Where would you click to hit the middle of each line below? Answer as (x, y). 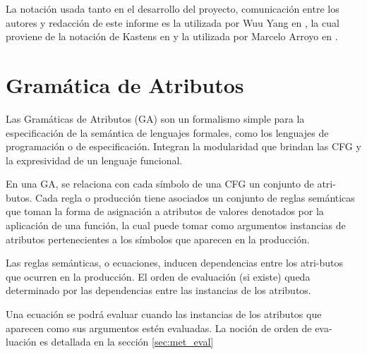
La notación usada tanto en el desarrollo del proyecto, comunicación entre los (173, 8)
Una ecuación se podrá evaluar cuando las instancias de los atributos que (164, 314)
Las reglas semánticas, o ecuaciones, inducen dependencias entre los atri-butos (175, 263)
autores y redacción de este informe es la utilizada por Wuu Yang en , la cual (173, 22)
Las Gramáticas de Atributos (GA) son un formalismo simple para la (155, 118)
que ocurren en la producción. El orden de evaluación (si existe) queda (158, 276)
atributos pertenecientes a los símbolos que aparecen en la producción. (158, 239)
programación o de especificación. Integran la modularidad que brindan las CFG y (183, 146)
